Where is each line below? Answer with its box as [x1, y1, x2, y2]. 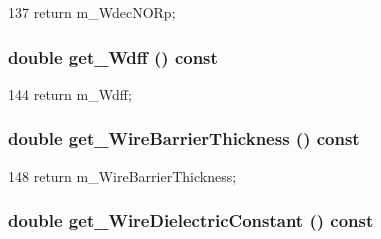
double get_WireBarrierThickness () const [8, 126, 360, 151]
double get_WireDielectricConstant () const [8, 208, 374, 233]
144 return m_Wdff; [8, 83, 132, 104]
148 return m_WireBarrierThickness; [8, 165, 237, 186]
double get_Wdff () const [8, 44, 218, 69]
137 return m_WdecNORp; [8, 2, 176, 22]
